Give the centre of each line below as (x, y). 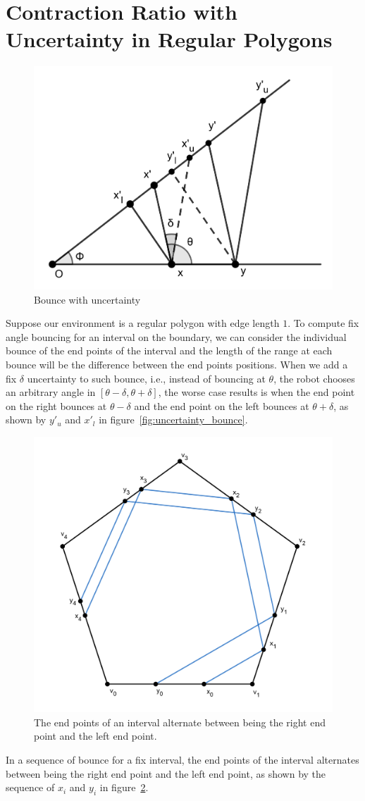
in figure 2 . (124, 787)
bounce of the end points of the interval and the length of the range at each (169, 350)
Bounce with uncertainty (87, 299)
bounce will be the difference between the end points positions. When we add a (177, 364)
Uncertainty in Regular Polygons (169, 39)
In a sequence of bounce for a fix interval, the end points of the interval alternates (182, 759)
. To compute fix (323, 323)
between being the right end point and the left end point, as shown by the (166, 773)
